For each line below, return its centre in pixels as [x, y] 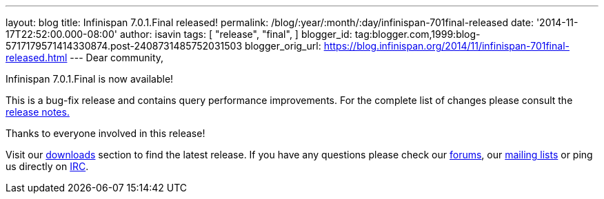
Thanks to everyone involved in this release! [105, 133]
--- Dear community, [117, 57]
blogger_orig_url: [283, 46]
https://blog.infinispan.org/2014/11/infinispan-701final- [446, 46]
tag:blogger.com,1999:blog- [417, 34]
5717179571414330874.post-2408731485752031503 [124, 46]
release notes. [38, 112]
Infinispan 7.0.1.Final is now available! [90, 79]
